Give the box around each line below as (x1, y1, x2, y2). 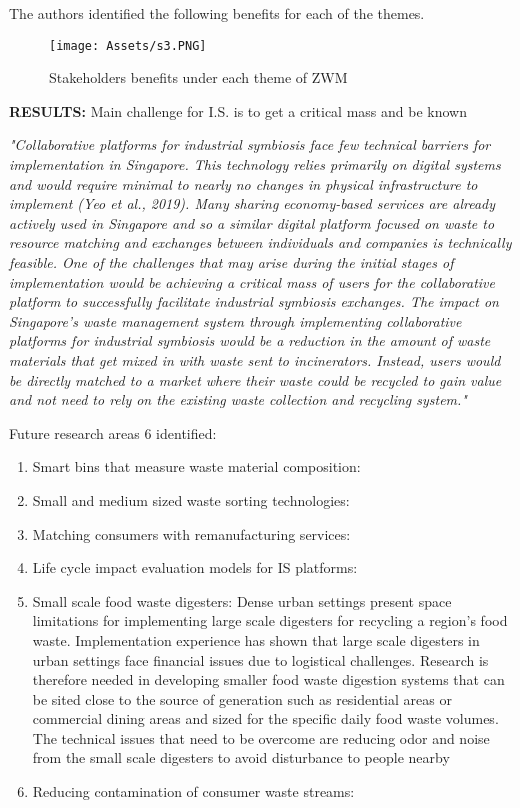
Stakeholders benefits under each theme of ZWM (49, 67, 348, 88)
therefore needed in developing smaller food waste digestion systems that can (32, 669, 505, 690)
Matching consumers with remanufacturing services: (32, 523, 351, 544)
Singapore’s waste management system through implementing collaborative (9, 310, 462, 331)
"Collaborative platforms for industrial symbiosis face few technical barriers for (9, 134, 491, 155)
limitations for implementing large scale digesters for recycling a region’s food (32, 610, 508, 631)
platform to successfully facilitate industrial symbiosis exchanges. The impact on (9, 291, 499, 312)
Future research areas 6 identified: (9, 422, 217, 443)
